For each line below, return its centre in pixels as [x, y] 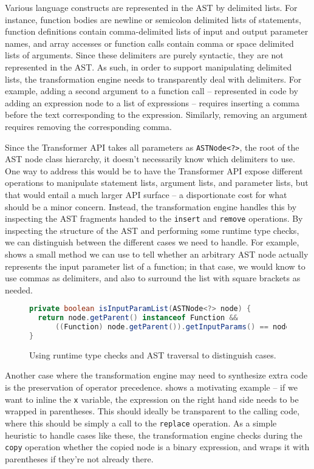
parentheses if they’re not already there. [79, 458]
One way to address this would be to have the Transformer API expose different [154, 170]
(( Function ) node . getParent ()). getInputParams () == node [172, 327]
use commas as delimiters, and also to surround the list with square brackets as [153, 278]
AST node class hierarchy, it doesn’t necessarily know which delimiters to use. [150, 159]
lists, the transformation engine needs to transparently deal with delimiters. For [153, 79]
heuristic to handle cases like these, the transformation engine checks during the [154, 435]
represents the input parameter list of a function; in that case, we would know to [155, 266]
